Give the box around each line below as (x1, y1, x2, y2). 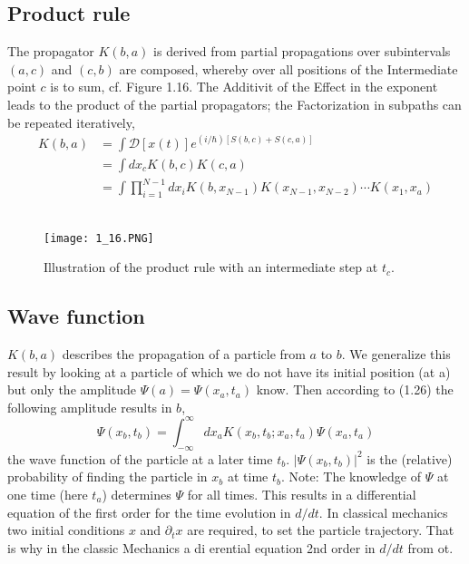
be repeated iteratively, (7, 112, 135, 131)
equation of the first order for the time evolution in (7, 502, 291, 521)
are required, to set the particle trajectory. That (187, 520, 454, 540)
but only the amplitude (7, 380, 136, 399)
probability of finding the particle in (7, 467, 208, 486)
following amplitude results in (7, 397, 172, 416)
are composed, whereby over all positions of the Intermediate (119, 59, 458, 78)
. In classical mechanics (318, 502, 448, 521)
